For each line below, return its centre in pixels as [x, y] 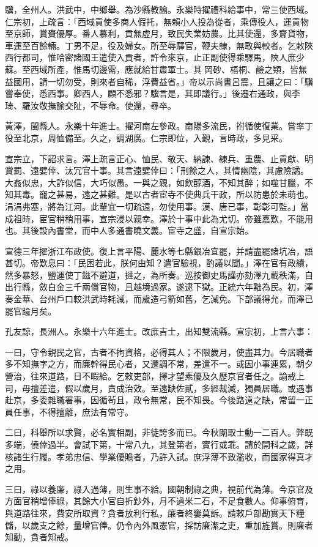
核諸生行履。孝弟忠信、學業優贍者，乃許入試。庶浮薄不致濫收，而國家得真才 [159, 456]
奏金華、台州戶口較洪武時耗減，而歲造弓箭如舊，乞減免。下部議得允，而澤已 [159, 299]
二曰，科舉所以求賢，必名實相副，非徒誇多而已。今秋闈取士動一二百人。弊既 [159, 432]
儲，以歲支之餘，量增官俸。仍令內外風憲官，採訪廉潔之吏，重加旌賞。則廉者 [159, 525]
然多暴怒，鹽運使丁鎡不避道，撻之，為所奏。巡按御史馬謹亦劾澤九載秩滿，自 [159, 274]
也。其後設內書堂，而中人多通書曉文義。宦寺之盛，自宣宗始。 [129, 230]
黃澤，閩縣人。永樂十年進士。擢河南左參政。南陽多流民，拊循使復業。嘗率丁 [159, 126]
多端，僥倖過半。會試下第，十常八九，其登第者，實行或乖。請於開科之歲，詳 [159, 444]
